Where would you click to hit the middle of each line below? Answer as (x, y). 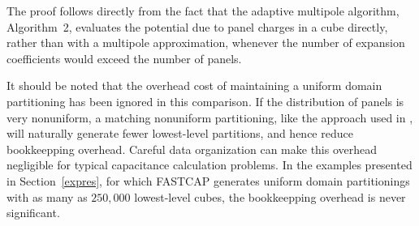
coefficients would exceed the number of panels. (124, 58)
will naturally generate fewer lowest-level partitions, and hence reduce (180, 133)
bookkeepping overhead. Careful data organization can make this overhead (192, 149)
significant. (33, 213)
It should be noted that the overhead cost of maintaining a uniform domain (194, 85)
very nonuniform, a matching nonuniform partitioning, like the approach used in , (210, 117)
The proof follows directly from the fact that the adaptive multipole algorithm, (203, 11)
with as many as (47, 196)
